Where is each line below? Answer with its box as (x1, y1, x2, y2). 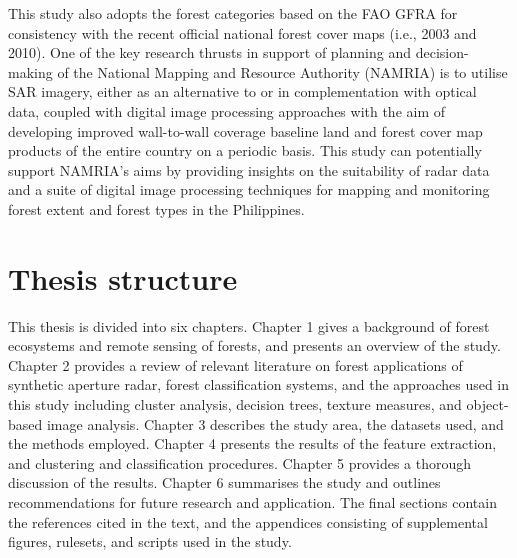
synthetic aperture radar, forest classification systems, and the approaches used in (8, 374, 510, 395)
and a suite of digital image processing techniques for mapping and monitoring (8, 179, 490, 200)
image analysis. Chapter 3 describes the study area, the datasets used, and (46, 413, 504, 434)
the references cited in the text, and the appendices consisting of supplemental (8, 511, 488, 532)
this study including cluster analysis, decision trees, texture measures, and (8, 394, 462, 415)
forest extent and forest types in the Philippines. (8, 198, 305, 219)
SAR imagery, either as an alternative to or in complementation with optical (8, 81, 477, 102)
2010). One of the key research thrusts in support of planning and (8, 42, 412, 63)
